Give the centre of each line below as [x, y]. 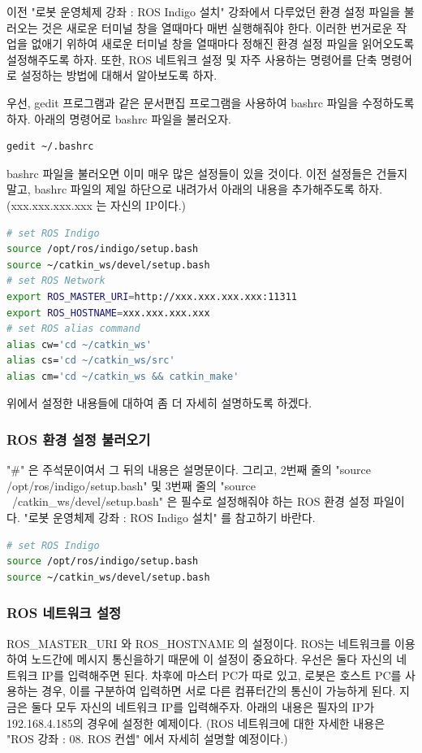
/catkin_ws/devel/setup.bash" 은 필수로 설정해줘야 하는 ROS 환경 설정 [191, 501]
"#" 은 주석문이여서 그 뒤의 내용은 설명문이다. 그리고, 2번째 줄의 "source [189, 470]
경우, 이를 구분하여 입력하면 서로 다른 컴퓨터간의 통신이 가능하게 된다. [219, 691]
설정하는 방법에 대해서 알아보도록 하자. [119, 75]
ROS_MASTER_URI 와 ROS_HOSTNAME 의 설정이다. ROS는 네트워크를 [199, 643]
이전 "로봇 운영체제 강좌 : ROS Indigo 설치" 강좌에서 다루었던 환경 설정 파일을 [204, 11]
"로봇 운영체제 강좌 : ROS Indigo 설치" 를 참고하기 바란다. [170, 518]
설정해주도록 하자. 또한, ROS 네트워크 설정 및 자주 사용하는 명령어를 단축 [192, 59]
